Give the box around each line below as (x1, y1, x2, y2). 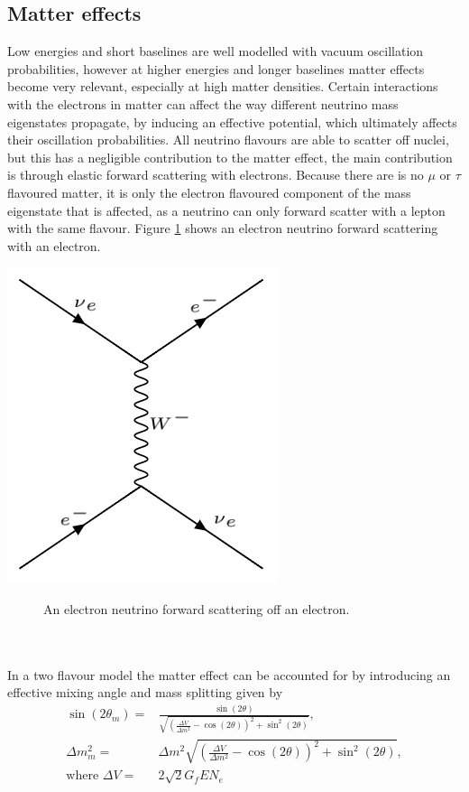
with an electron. (7, 236, 101, 255)
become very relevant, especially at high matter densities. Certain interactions (7, 77, 438, 96)
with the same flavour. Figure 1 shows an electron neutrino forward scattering (7, 219, 438, 238)
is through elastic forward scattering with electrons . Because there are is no (7, 165, 424, 184)
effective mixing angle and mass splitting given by (7, 683, 283, 702)
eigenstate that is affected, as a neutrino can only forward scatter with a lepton (7, 200, 446, 219)
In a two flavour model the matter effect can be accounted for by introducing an (7, 665, 451, 684)
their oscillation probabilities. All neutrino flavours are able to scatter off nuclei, (7, 130, 449, 149)
